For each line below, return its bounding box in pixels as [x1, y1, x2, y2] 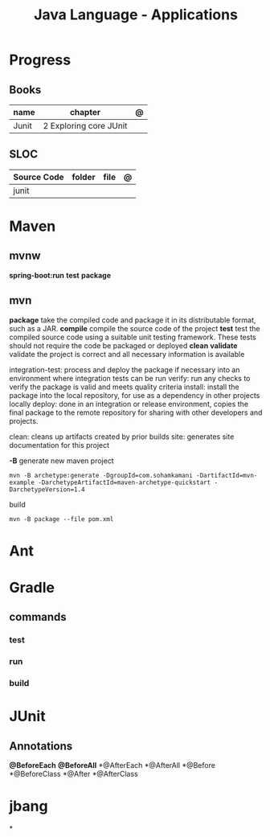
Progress [9, 51, 72, 69]
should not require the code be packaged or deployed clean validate [9, 340, 238, 351]
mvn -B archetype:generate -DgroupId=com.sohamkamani [9, 471, 194, 479]
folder [72, 171, 96, 183]
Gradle [9, 579, 55, 597]
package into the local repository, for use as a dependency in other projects [9, 390, 260, 400]
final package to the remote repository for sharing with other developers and [9, 408, 263, 417]
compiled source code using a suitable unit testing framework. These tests [9, 332, 256, 342]
